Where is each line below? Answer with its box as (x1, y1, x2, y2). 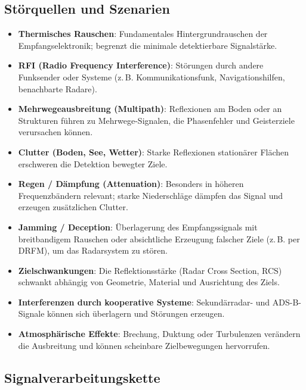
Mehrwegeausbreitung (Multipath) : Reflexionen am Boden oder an (18, 102, 282, 115)
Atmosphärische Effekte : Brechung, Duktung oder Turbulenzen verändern (18, 327, 301, 340)
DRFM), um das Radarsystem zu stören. (18, 244, 168, 257)
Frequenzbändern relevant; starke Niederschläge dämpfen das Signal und (18, 189, 283, 201)
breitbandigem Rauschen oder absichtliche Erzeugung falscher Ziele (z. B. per (18, 232, 300, 245)
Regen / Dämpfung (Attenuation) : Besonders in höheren (18, 177, 244, 190)
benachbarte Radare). (18, 82, 97, 95)
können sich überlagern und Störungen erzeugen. (47, 307, 225, 320)
